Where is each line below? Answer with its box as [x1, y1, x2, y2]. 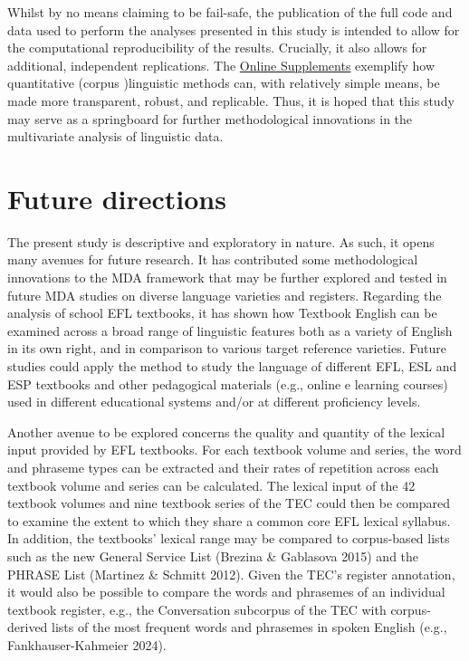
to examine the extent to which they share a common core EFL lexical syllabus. [7, 511, 451, 530]
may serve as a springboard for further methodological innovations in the [7, 109, 413, 128]
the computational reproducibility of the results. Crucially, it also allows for [7, 38, 427, 57]
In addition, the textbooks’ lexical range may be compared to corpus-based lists [7, 529, 450, 548]
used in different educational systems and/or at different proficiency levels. [7, 392, 421, 411]
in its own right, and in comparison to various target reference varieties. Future [7, 339, 446, 358]
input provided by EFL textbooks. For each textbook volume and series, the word [7, 440, 462, 459]
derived [7, 618, 48, 637]
